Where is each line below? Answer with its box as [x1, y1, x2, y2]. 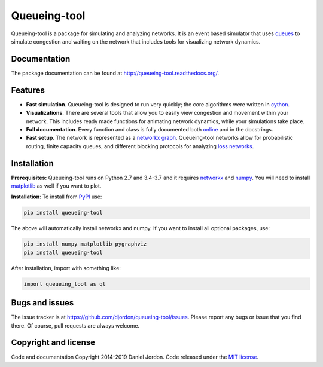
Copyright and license [11, 338, 96, 348]
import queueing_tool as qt [23, 280, 106, 287]
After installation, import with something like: [11, 264, 121, 271]
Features [11, 85, 45, 95]
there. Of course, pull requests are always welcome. [11, 322, 140, 329]
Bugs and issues [11, 298, 74, 308]
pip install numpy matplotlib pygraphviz [23, 241, 147, 247]
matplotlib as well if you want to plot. [11, 182, 102, 189]
